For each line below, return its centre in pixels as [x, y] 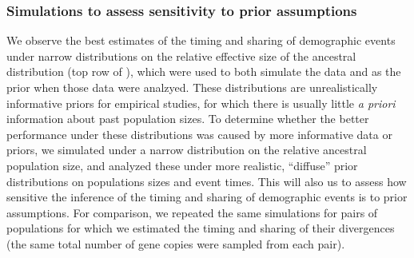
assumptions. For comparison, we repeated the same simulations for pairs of [192, 212]
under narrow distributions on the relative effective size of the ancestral [181, 56]
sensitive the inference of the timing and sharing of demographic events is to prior [207, 197]
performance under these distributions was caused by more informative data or [199, 134]
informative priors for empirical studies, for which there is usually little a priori [201, 103]
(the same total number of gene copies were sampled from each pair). [176, 243]
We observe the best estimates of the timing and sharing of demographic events [201, 40]
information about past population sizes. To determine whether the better [188, 119]
